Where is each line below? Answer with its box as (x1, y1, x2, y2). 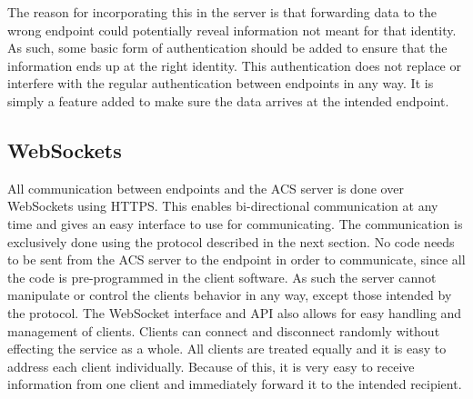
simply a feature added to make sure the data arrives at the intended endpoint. (7, 91, 449, 110)
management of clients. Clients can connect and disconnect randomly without (7, 321, 440, 340)
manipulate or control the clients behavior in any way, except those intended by (7, 285, 452, 304)
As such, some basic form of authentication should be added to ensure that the (7, 38, 448, 57)
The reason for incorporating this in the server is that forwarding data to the (7, 3, 437, 21)
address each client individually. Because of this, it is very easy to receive (7, 356, 415, 375)
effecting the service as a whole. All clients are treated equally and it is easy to (7, 339, 447, 358)
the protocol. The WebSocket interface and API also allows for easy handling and (7, 303, 462, 322)
